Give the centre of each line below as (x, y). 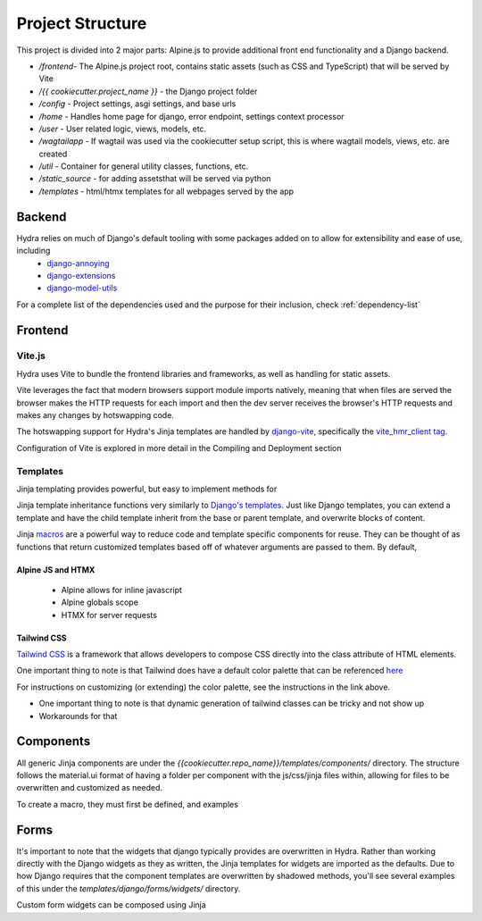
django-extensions (81, 275)
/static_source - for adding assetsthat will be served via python (155, 179)
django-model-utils (82, 288)
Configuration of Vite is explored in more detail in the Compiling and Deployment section (179, 448)
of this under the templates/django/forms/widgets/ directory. (129, 888)
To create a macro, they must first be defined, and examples (127, 804)
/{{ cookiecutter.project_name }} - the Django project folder (148, 91)
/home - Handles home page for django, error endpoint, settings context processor (191, 116)
